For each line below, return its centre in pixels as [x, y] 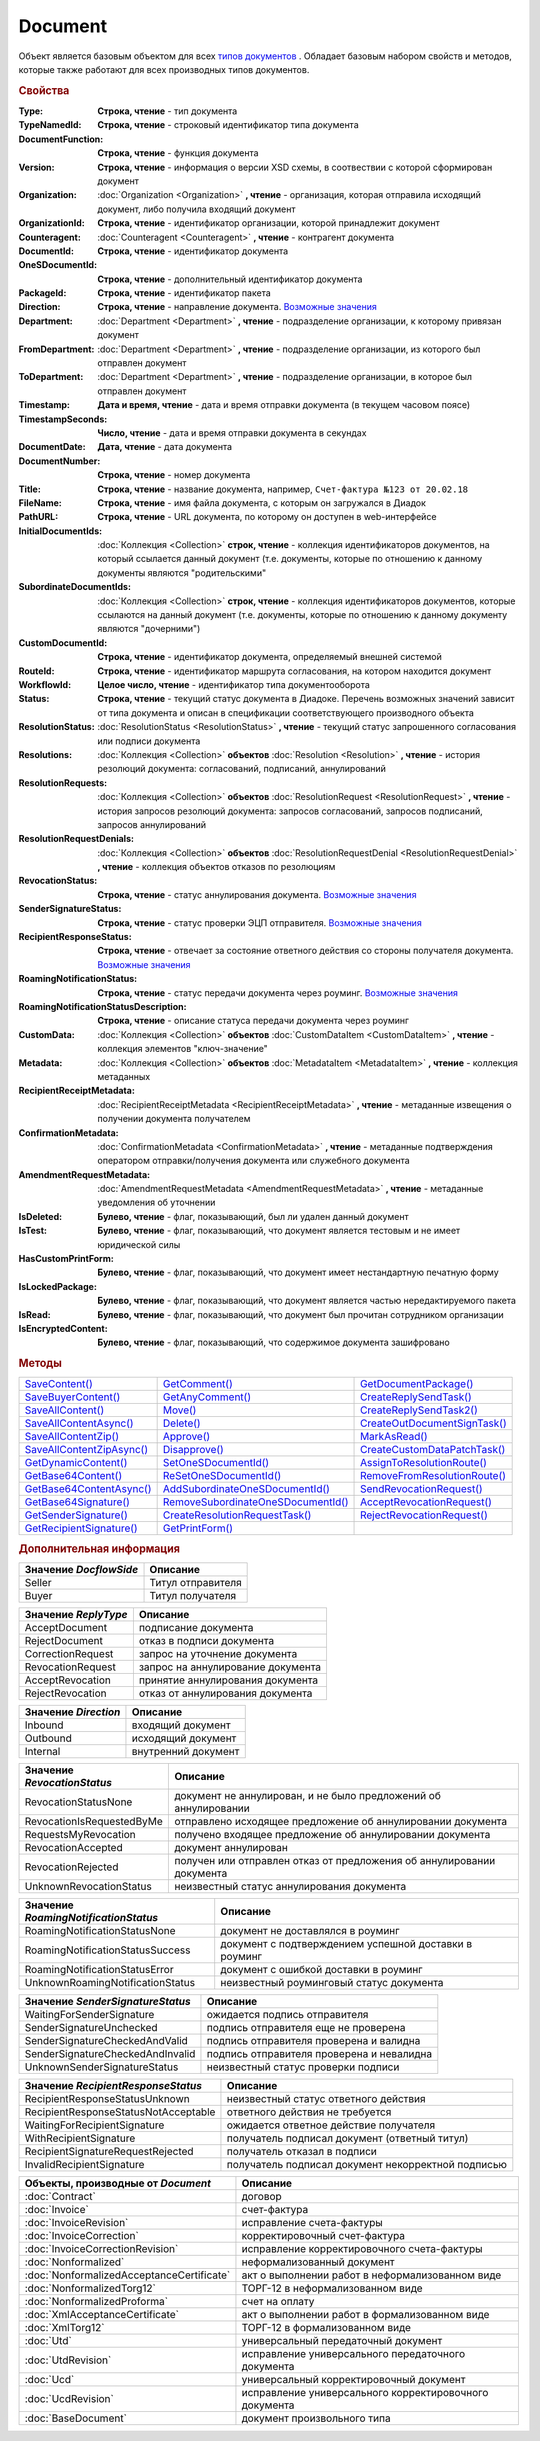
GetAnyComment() [207, 1397]
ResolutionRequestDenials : [76, 839]
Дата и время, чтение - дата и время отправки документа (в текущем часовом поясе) [284, 405]
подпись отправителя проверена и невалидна [319, 2054]
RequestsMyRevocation [80, 1835]
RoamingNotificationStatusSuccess [107, 1950]
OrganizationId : [51, 223]
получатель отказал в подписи [301, 2152]
